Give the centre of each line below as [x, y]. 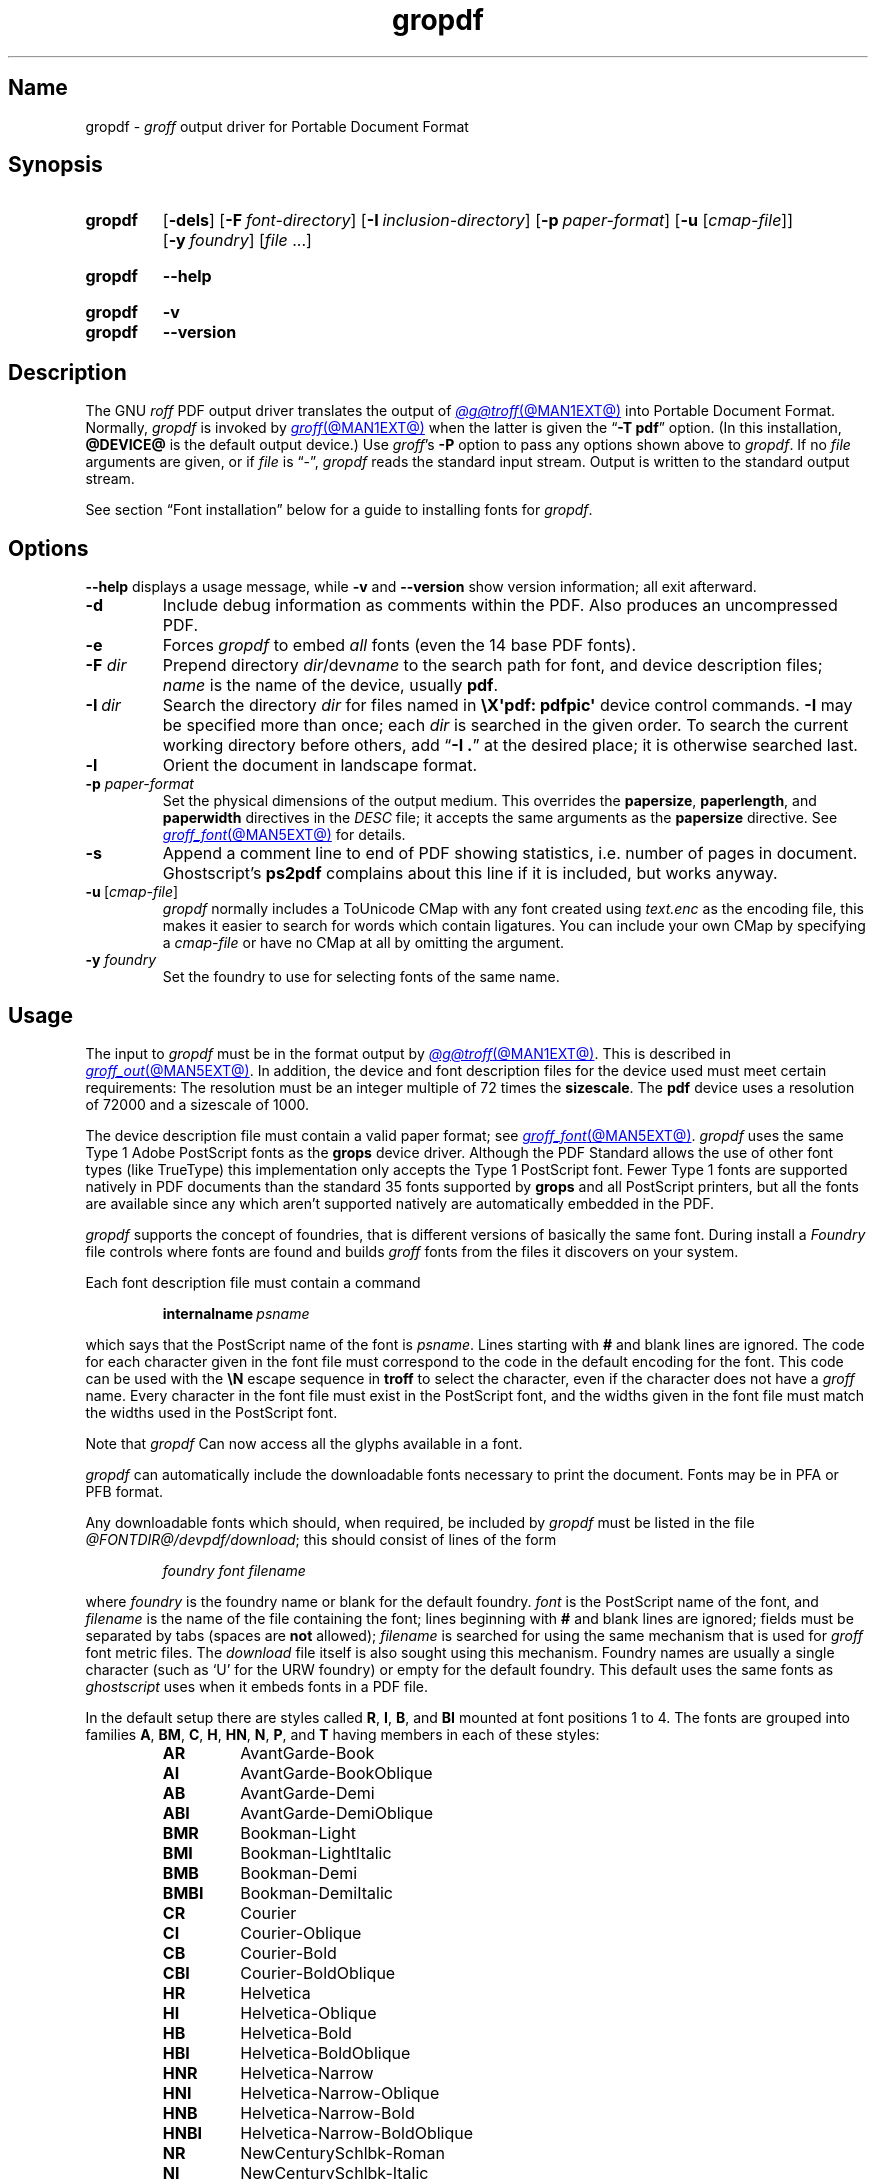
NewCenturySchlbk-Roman [342, 2152]
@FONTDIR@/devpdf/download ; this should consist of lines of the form [321, 1539]
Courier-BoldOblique [318, 1972]
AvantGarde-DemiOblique [337, 1812]
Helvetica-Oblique [308, 2012]
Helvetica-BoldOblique [325, 2052]
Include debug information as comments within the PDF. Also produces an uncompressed [500, 605]
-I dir [103, 705]
